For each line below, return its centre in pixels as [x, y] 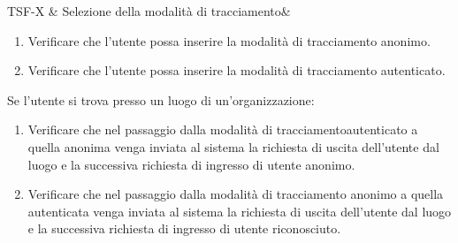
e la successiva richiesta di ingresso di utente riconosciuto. [184, 228]
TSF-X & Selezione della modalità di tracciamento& [149, 11]
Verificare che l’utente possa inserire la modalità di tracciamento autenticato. [237, 70]
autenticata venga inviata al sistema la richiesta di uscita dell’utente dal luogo [240, 211]
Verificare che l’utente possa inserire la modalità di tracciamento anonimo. [229, 40]
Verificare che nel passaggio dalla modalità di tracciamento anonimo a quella [236, 194]
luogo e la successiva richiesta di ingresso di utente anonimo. [191, 164]
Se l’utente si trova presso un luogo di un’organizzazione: [161, 99]
